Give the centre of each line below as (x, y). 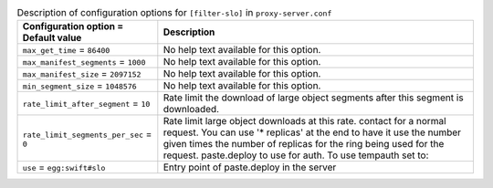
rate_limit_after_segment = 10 (86, 103)
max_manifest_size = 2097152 (82, 74)
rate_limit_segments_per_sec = (87, 134)
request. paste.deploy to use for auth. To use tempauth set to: (296, 155)
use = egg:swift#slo (64, 167)
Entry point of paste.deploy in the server (250, 167)
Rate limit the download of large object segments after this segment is (314, 98)
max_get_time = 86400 (66, 50)
